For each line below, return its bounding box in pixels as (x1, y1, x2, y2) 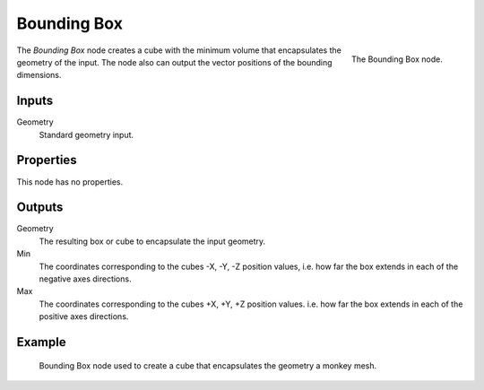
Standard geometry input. (39, 129, 134, 140)
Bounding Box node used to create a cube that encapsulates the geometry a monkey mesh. (39, 360, 377, 371)
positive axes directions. (39, 311, 129, 322)
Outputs (16, 200, 64, 215)
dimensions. (16, 70, 62, 81)
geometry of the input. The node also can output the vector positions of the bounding (16, 56, 333, 67)
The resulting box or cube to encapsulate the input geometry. (39, 236, 266, 247)
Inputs (16, 93, 54, 108)
